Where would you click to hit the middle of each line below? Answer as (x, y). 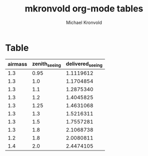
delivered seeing (84, 64)
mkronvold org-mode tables (84, 9)
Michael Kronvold (84, 22)
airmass (17, 64)
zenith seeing (47, 64)
